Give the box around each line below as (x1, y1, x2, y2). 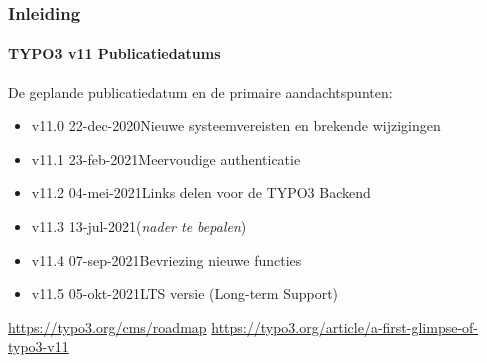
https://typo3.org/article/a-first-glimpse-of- (211, 316, 479, 337)
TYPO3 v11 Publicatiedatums (8, 43, 221, 64)
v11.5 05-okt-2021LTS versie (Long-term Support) (31, 283, 339, 304)
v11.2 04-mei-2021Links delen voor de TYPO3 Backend (31, 182, 371, 203)
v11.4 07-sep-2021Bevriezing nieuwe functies (31, 249, 302, 270)
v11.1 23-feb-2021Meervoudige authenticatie (31, 148, 301, 169)
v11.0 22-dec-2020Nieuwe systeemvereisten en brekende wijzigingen (31, 115, 441, 136)
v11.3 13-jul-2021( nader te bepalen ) (31, 216, 247, 237)
